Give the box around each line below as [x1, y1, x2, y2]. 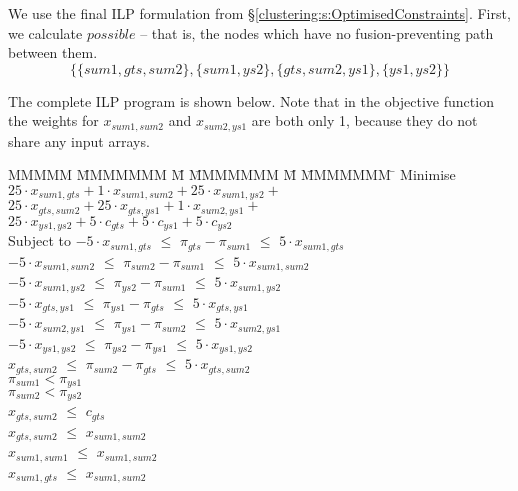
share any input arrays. [8, 130, 150, 151]
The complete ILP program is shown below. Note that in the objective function [8, 90, 494, 111]
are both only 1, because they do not [251, 110, 478, 131]
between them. [8, 42, 98, 63]
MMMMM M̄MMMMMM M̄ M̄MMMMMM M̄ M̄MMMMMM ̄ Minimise [8, 164, 456, 185]
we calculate [8, 22, 83, 43]
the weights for [8, 110, 99, 131]
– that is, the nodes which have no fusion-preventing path [140, 22, 494, 43]
